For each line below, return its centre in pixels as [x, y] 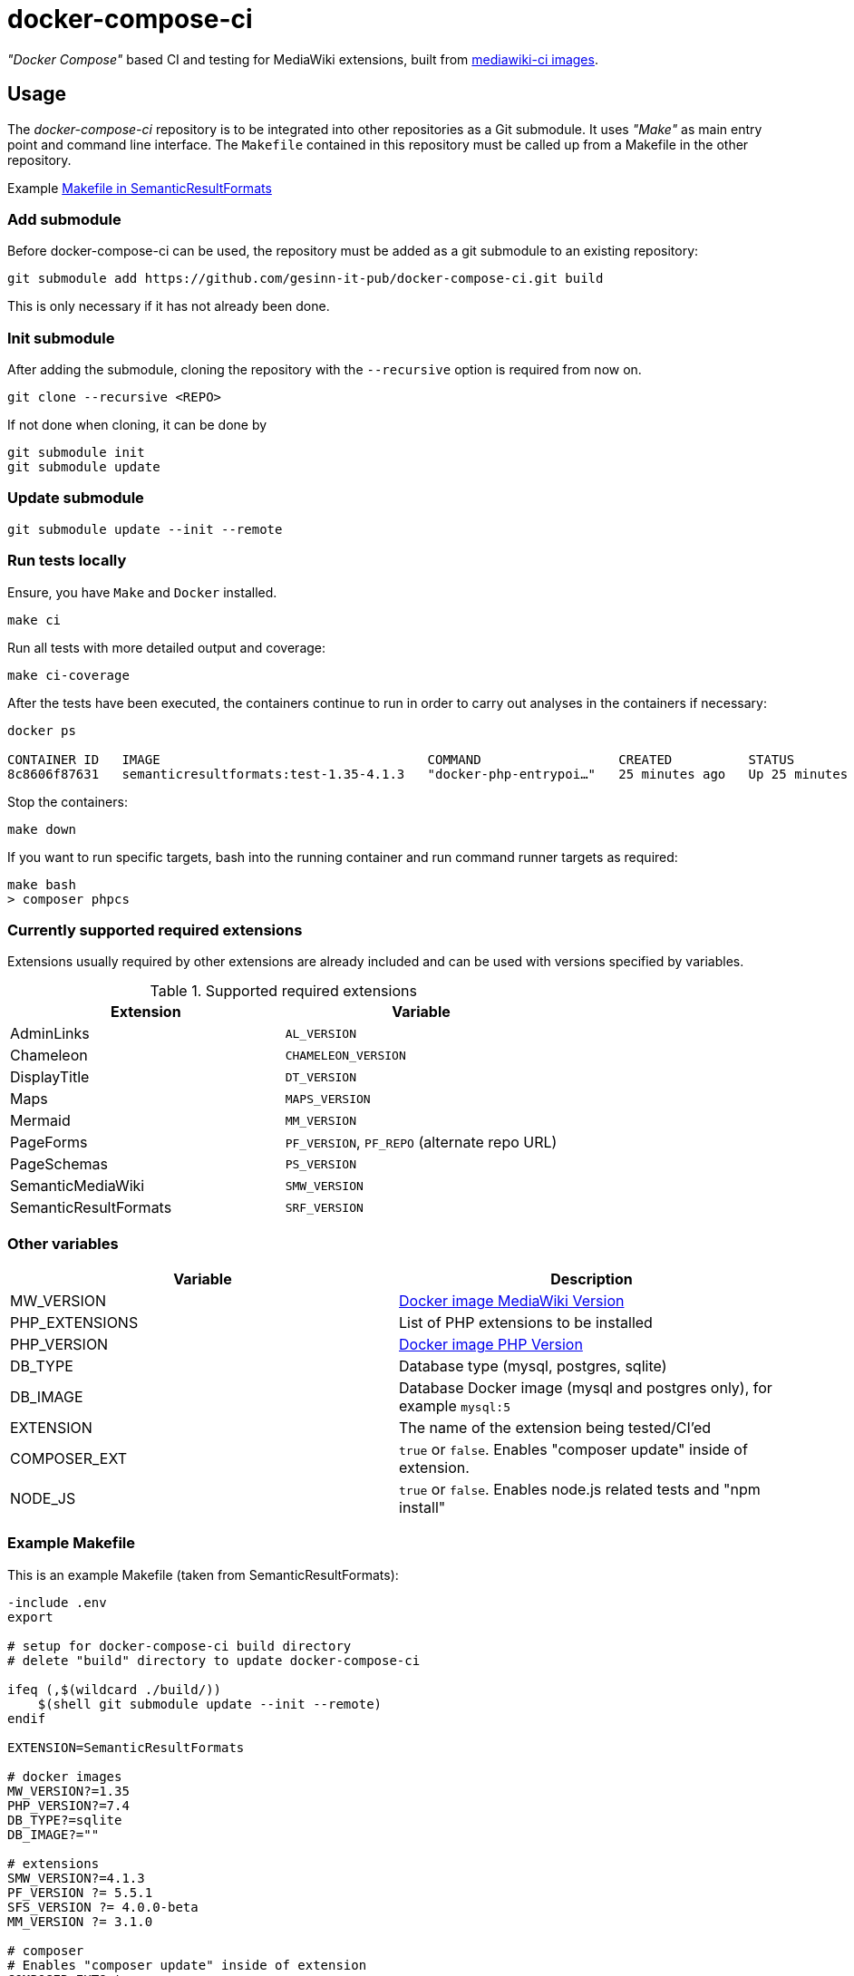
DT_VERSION [320, 1077]
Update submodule [76, 498]
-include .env [57, 1602]
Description [592, 1279]
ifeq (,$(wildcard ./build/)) [115, 1689]
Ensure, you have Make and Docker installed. [142, 592]
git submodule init [76, 453]
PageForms [49, 1143]
